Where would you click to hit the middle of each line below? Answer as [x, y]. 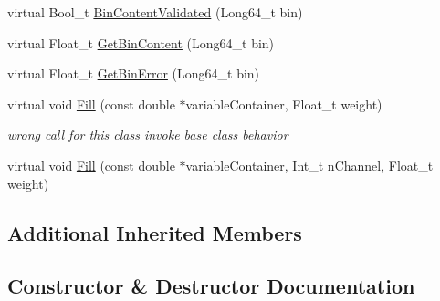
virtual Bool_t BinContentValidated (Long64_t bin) [155, 12]
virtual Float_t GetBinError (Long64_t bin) [134, 73]
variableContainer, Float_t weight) [284, 104]
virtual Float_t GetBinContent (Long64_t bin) [141, 42]
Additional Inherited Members [155, 232]
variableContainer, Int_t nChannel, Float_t [309, 165]
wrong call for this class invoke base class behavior [148, 135]
